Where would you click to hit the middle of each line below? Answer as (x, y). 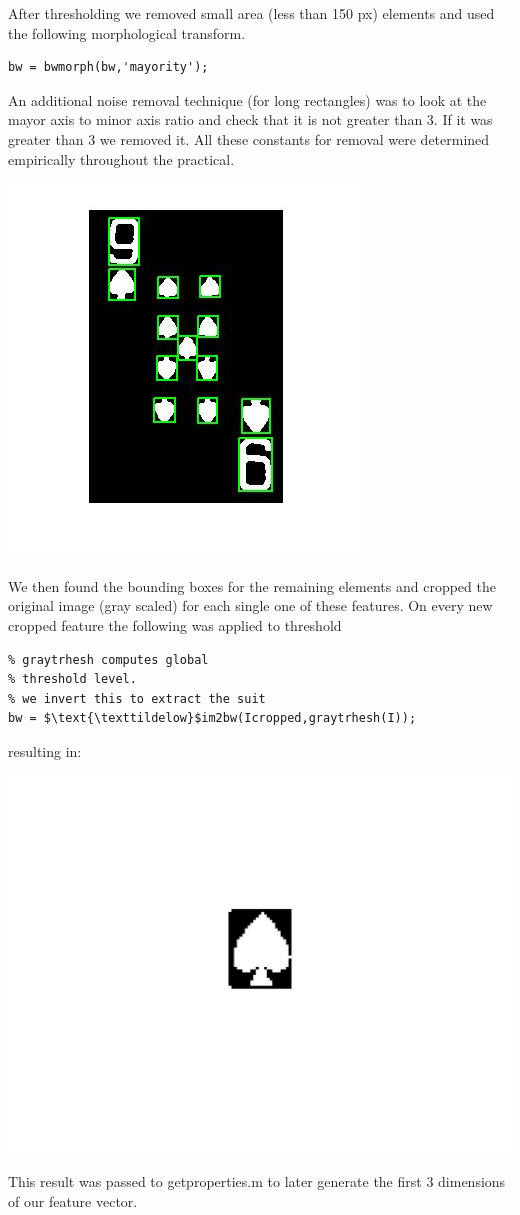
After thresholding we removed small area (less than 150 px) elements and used (251, 13)
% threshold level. (72, 679)
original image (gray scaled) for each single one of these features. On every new (250, 605)
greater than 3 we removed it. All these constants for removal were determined (249, 138)
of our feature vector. (73, 1200)
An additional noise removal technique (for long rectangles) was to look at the (247, 99)
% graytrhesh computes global (108, 659)
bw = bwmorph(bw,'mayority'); (108, 67)
